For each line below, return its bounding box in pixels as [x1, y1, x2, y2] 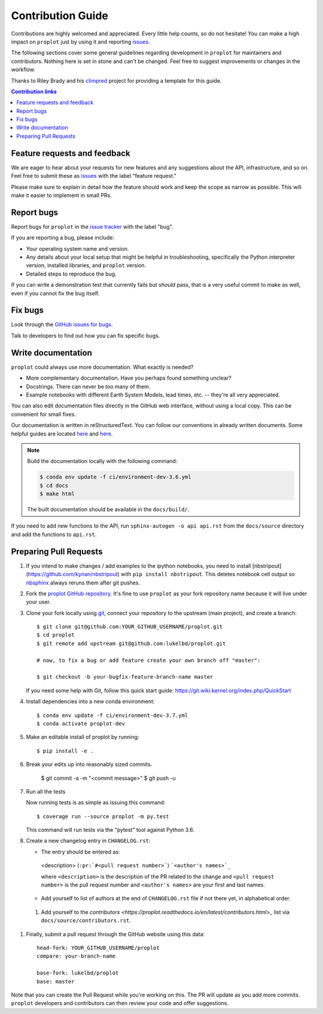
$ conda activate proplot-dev [36, 720, 126, 727]
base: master [36, 978, 75, 985]
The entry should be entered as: [41, 848, 120, 855]
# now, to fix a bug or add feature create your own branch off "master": [36, 656, 261, 664]
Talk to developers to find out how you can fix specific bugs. [11, 332, 160, 339]
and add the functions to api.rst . [11, 531, 97, 538]
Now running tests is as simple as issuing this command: [26, 799, 166, 806]
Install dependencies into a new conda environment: [26, 698, 155, 705]
